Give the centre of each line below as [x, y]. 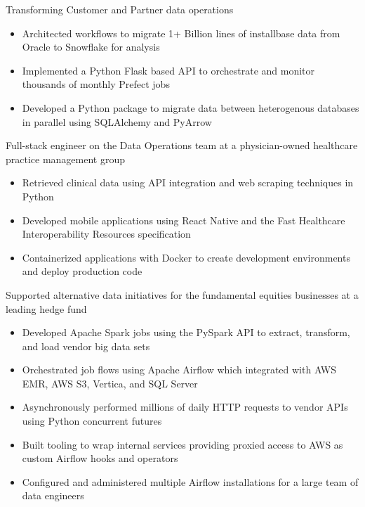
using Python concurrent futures [92, 421]
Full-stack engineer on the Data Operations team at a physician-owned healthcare [182, 145]
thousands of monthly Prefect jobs [96, 84]
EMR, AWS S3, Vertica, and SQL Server [110, 383]
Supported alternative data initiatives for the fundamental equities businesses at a [182, 294]
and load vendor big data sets [86, 346]
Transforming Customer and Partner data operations [120, 9]
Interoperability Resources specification [106, 234]
